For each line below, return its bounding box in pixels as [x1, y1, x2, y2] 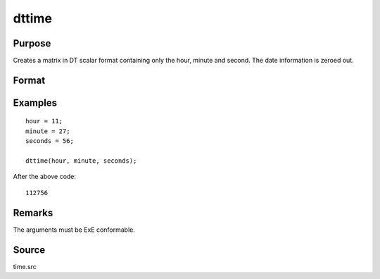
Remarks [13, 206, 53, 218]
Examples [13, 97, 58, 108]
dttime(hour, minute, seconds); [25, 157, 137, 165]
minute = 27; [25, 127, 70, 135]
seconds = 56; [25, 137, 74, 145]
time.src [13, 262, 37, 271]
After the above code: [13, 173, 77, 181]
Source [13, 244, 46, 256]
